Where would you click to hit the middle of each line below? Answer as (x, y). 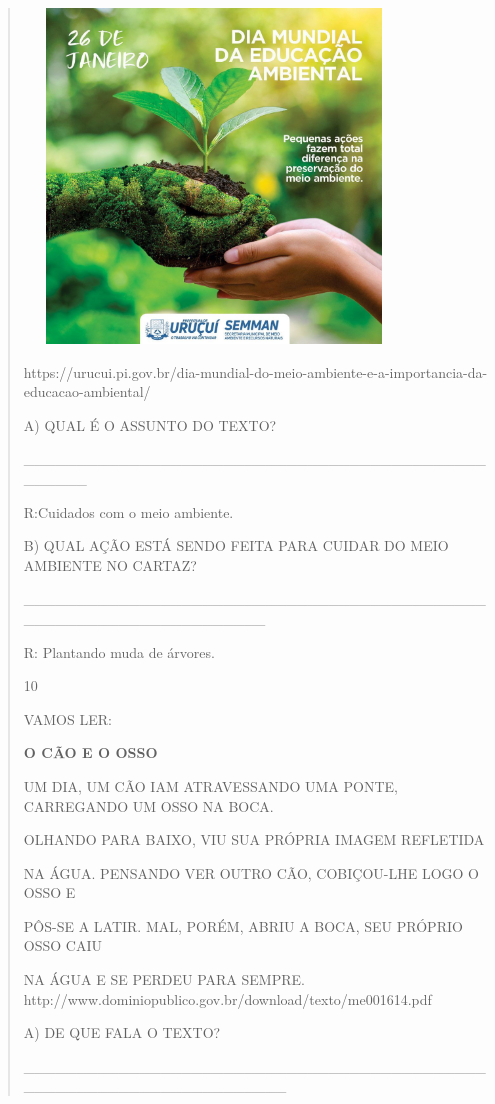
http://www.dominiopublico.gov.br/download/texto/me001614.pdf (227, 998)
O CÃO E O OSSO (90, 752)
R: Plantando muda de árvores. (119, 651)
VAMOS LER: (67, 718)
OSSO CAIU (62, 945)
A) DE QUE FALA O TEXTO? (122, 1032)
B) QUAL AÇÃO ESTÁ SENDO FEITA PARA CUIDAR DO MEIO (236, 545)
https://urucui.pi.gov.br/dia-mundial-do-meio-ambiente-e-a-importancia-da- (255, 371)
